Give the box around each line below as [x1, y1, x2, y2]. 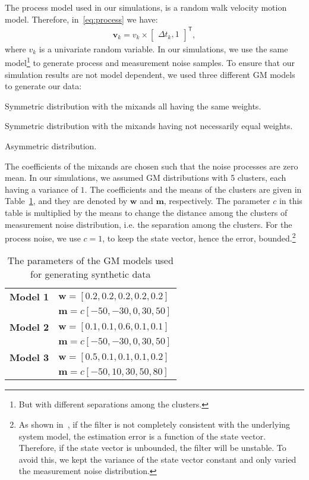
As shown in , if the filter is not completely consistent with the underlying [18, 418, 291, 430]
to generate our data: [5, 80, 82, 92]
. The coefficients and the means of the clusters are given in [84, 183, 302, 195]
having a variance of [5, 183, 78, 195]
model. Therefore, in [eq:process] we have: [5, 12, 158, 25]
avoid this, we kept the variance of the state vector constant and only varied [18, 453, 297, 465]
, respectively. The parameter [163, 194, 270, 207]
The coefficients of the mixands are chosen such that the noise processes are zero [5, 159, 298, 172]
